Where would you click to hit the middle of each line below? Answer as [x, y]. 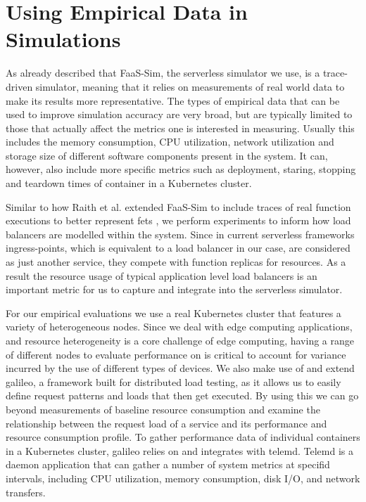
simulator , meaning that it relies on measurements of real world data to [190, 86]
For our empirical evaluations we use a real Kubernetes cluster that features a [173, 313]
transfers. [26, 492]
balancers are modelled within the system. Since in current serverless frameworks [180, 234]
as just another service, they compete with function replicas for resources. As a [176, 262]
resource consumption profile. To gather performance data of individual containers [183, 437]
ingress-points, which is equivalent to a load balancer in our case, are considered [178, 248]
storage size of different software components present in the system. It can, [167, 155]
